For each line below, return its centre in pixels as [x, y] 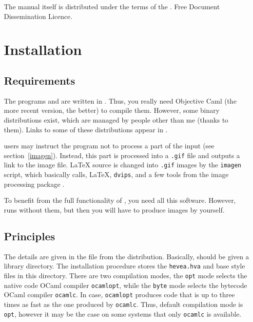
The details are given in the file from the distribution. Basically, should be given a [126, 256]
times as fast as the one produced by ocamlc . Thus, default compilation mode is [124, 304]
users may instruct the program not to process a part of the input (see [109, 146]
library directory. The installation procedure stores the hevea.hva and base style [125, 266]
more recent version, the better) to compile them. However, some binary [112, 110]
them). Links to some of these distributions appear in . [86, 129]
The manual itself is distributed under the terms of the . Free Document [112, 6]
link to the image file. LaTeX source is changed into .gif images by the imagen [123, 165]
